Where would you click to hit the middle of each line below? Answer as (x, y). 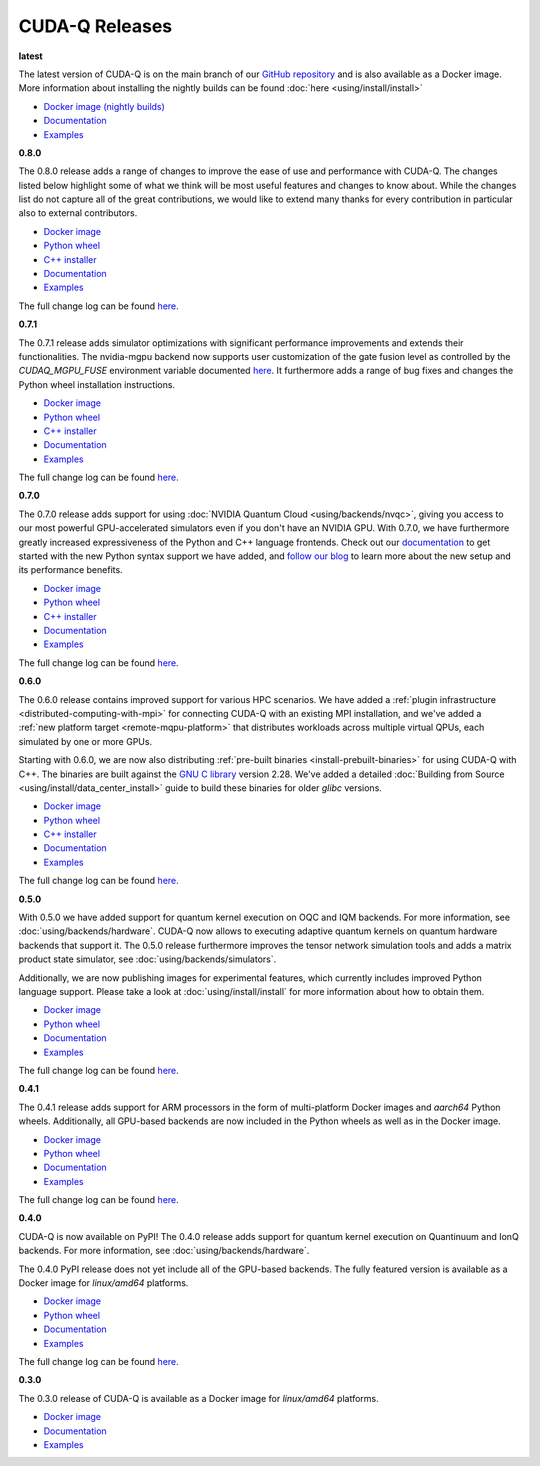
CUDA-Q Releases (95, 26)
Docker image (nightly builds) (104, 106)
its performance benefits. (71, 570)
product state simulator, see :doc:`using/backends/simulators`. (147, 959)
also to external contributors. (78, 213)
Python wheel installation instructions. (96, 384)
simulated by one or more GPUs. (85, 741)
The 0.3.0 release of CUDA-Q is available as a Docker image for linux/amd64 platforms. (198, 1398)
